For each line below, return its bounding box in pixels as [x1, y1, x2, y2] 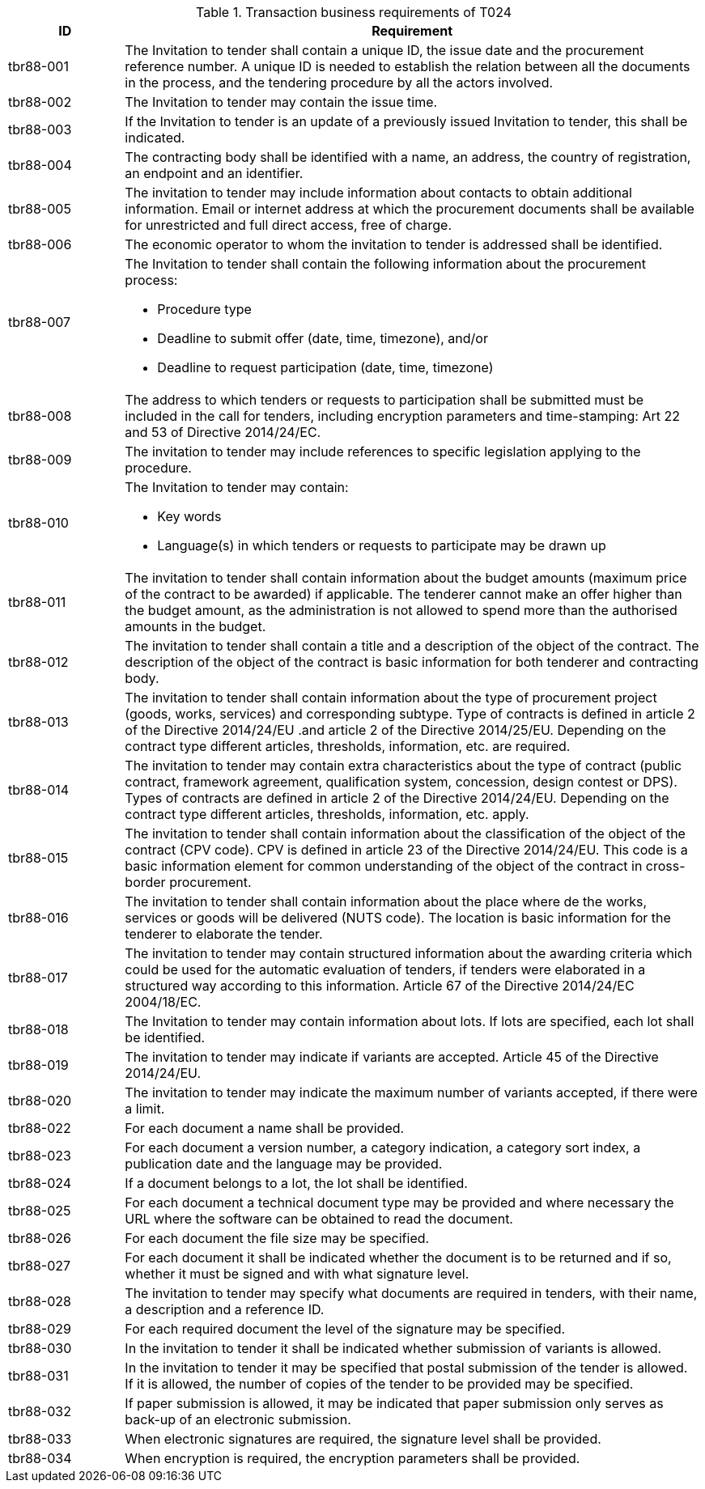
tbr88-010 [8, 515, 69, 531]
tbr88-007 [8, 314, 71, 330]
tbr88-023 [8, 1148, 71, 1164]
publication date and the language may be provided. [125, 1156, 443, 1172]
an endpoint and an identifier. [125, 165, 304, 181]
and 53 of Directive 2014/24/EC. [125, 424, 321, 440]
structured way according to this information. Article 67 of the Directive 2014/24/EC [125, 978, 635, 994]
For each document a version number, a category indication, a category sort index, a [125, 1139, 641, 1156]
